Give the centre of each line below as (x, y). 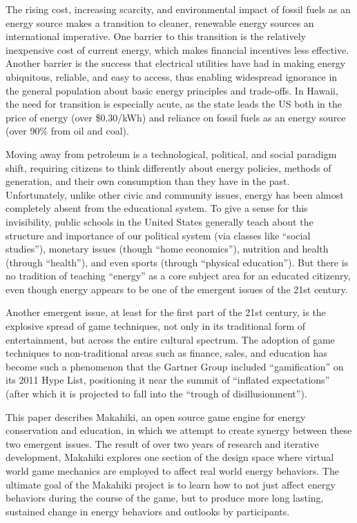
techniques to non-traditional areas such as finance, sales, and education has (167, 353)
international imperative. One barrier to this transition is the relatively (156, 36)
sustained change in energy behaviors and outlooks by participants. (148, 511)
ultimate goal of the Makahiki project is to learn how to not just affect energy (171, 484)
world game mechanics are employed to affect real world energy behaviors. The (172, 471)
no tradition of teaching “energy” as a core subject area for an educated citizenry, (178, 276)
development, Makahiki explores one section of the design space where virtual (170, 457)
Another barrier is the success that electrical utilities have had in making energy (176, 63)
